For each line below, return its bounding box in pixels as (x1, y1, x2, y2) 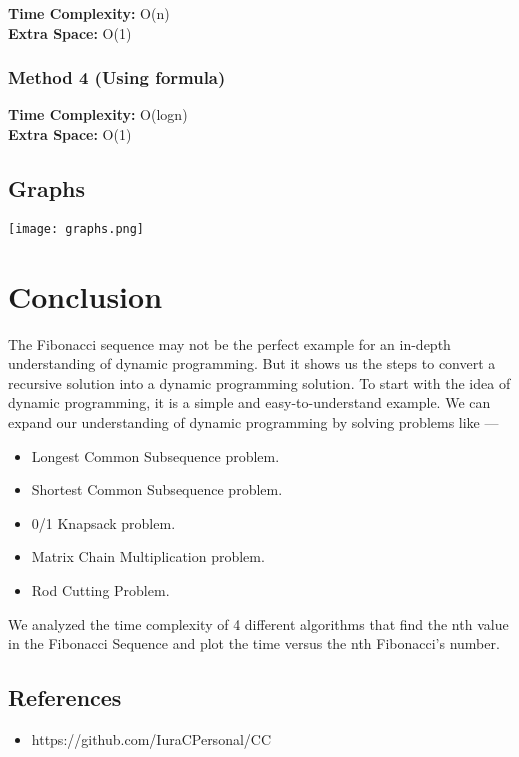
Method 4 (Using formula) (8, 65, 226, 90)
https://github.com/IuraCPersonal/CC (31, 728, 272, 749)
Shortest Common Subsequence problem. (31, 479, 283, 500)
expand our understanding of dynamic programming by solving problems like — (8, 411, 499, 432)
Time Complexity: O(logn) (8, 104, 188, 125)
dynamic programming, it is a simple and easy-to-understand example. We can (8, 392, 491, 413)
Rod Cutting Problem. (31, 579, 170, 600)
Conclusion (8, 275, 163, 316)
